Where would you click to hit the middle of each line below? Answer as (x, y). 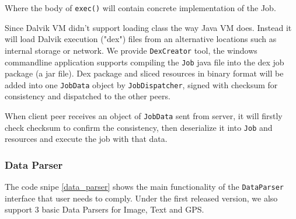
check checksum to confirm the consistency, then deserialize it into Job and (139, 127)
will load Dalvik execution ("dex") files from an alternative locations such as (141, 39)
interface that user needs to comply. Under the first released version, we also (141, 198)
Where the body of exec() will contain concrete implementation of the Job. (140, 8)
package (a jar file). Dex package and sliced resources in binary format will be (144, 73)
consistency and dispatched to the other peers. (88, 96)
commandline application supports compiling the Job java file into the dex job (144, 62)
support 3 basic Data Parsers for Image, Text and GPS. (105, 209)
